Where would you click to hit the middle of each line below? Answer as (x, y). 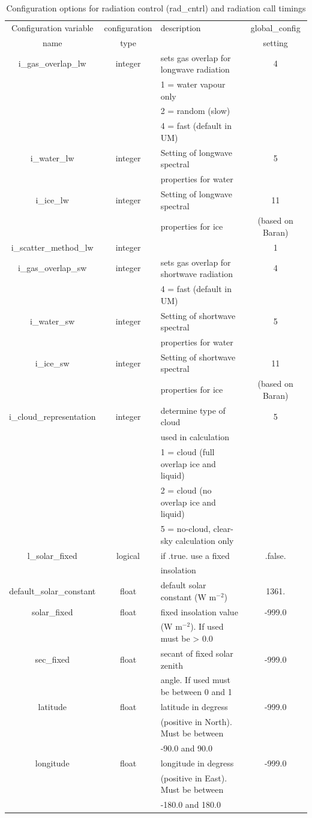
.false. (275, 555)
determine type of (193, 410)
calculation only (205, 540)
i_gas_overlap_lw (52, 63)
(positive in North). (196, 721)
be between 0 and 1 (196, 691)
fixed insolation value (199, 611)
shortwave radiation (196, 274)
